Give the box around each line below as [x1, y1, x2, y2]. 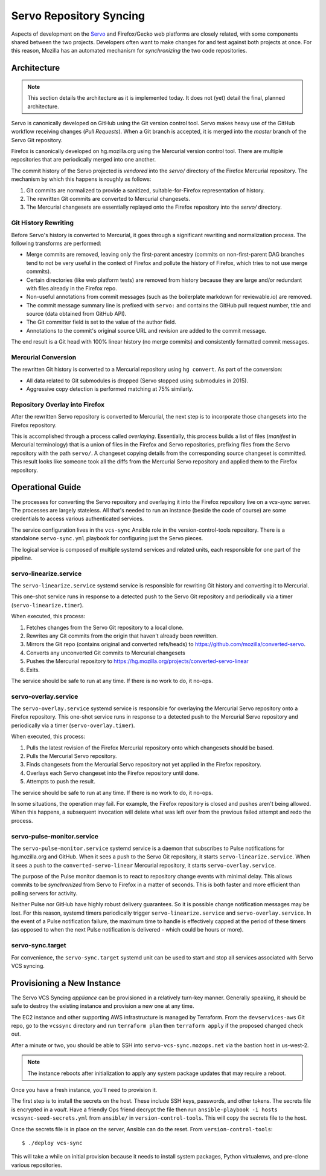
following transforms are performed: [11, 240, 102, 247]
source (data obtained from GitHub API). [26, 310, 127, 318]
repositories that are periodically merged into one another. [11, 156, 156, 163]
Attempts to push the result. [26, 778, 96, 785]
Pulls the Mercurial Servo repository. [26, 753, 117, 760]
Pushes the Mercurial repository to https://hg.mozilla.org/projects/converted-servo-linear [26, 658, 249, 665]
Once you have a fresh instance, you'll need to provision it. [11, 1086, 158, 1093]
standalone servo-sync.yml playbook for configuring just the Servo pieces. [11, 535, 203, 542]
